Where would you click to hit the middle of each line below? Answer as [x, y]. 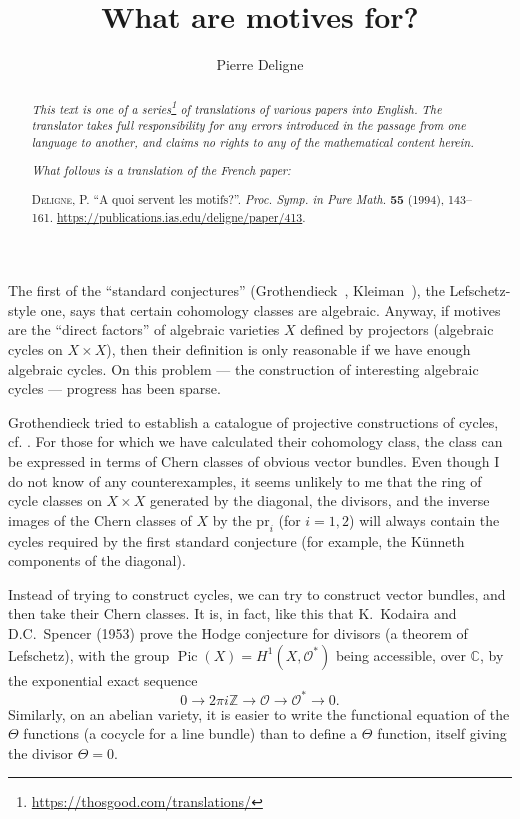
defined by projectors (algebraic [397, 329]
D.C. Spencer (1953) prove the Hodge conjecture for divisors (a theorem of [238, 632]
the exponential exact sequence [103, 679]
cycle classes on [55, 500]
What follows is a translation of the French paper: [161, 170]
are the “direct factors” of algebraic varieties [144, 329]
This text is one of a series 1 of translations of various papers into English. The [236, 107]
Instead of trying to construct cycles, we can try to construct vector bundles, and [257, 593]
